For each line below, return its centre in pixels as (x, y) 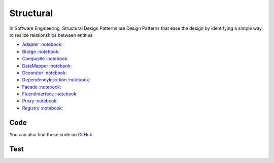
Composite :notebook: (45, 59)
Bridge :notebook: (41, 51)
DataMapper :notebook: (47, 66)
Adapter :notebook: (42, 44)
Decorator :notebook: (44, 73)
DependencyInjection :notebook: (56, 80)
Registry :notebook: (43, 108)
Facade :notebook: (42, 87)
